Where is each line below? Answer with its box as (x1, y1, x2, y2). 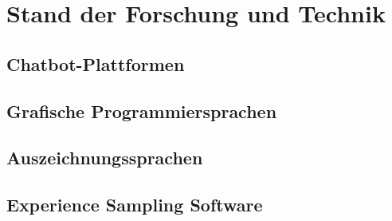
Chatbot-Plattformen (6, 51, 185, 76)
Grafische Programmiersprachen (6, 98, 277, 123)
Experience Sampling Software (6, 192, 263, 217)
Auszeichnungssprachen (6, 145, 203, 170)
